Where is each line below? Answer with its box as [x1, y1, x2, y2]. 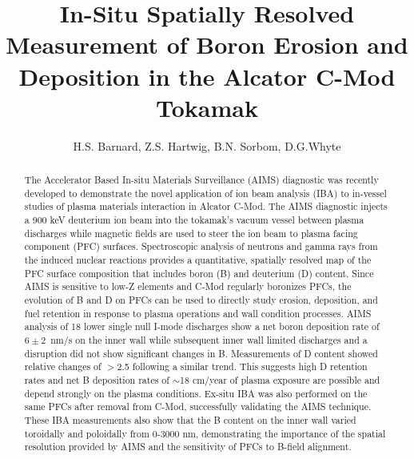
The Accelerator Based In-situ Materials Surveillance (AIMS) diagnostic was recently [24, 173, 379, 187]
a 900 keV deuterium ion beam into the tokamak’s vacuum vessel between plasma [24, 213, 364, 227]
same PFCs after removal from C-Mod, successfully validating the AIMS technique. [24, 400, 372, 413]
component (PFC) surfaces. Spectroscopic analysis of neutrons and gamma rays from [24, 240, 378, 253]
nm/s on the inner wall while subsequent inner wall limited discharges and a [50, 332, 368, 346]
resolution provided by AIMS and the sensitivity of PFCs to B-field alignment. [24, 440, 352, 453]
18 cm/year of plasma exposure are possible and [180, 372, 380, 386]
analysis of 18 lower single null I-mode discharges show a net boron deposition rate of [24, 320, 380, 333]
